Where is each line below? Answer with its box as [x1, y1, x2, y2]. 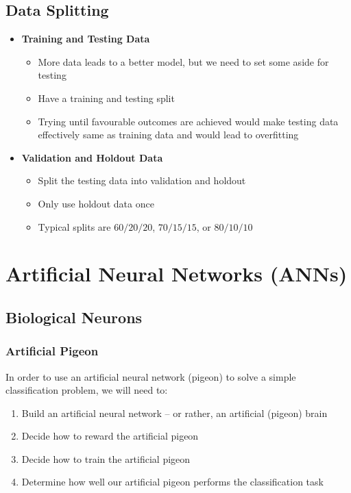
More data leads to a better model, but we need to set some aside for [38, 54, 329, 68]
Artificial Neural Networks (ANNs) [5, 260, 348, 288]
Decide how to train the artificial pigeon [21, 451, 191, 466]
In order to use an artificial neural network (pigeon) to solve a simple [5, 369, 296, 383]
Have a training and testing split [38, 90, 175, 105]
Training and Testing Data [21, 31, 150, 46]
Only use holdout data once [38, 196, 154, 210]
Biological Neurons [5, 306, 143, 327]
